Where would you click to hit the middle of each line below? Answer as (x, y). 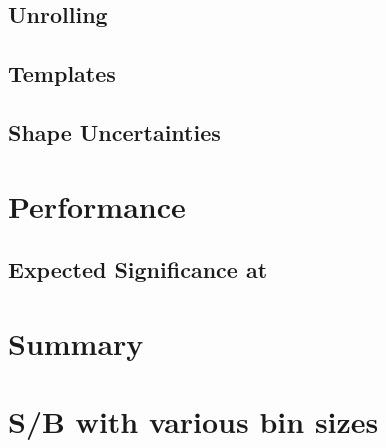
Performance (97, 205)
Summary (76, 342)
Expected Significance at (138, 269)
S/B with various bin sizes (193, 421)
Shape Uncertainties (114, 131)
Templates (62, 73)
